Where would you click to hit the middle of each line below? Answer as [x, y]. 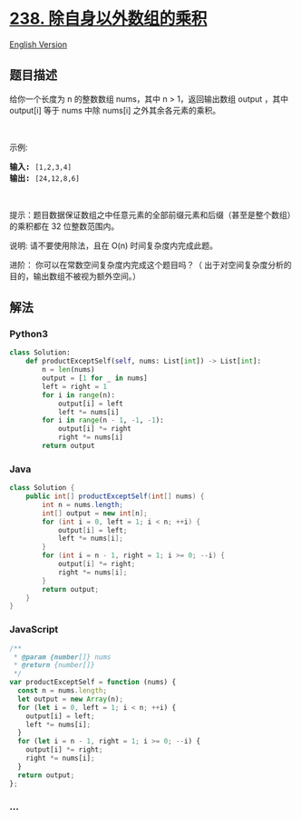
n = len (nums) [68, 370]
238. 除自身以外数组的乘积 [108, 19]
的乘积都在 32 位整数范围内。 [64, 226]
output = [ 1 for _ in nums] [95, 378]
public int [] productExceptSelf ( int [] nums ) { [115, 496]
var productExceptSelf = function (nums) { [93, 683]
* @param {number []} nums [62, 657]
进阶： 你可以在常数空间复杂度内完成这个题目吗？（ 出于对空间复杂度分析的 [150, 265]
